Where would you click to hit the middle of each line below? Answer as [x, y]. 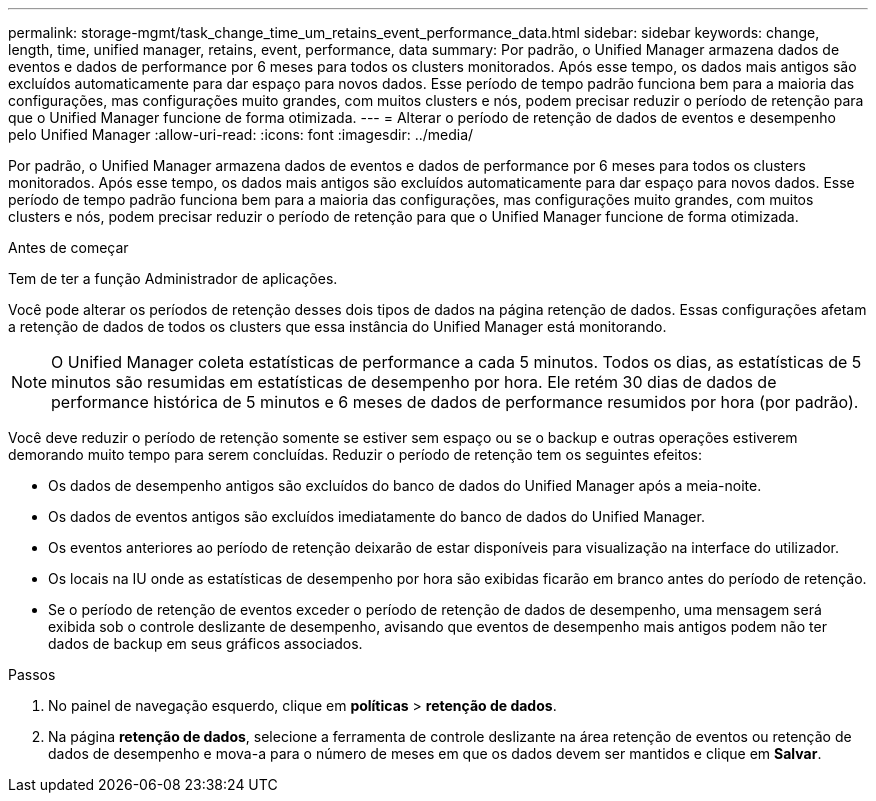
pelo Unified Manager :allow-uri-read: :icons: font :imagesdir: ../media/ [241, 134]
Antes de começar [68, 247]
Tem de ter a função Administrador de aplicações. [173, 278]
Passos [32, 674]
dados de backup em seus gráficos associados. [205, 643]
